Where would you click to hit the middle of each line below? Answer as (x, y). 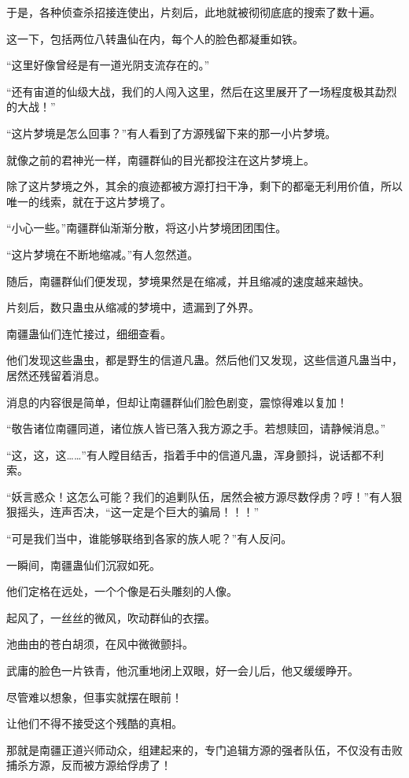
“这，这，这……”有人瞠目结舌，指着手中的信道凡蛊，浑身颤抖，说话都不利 (195, 454)
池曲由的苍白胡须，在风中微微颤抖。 (100, 644)
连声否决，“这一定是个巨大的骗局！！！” (155, 512)
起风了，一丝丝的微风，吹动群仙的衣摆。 (111, 617)
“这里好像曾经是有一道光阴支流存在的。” (108, 65)
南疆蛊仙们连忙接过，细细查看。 (89, 333)
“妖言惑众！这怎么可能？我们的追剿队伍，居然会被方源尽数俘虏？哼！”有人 (199, 496)
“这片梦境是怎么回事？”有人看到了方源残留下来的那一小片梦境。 (171, 133)
